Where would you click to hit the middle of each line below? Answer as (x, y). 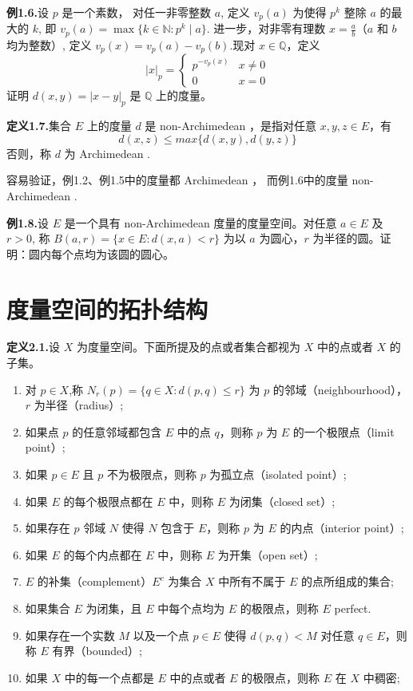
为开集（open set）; (268, 554)
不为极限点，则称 (151, 474)
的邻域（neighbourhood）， (340, 389)
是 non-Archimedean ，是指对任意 (231, 126)
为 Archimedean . (107, 153)
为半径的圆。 (346, 238)
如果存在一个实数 (70, 635)
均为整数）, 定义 (49, 44)
